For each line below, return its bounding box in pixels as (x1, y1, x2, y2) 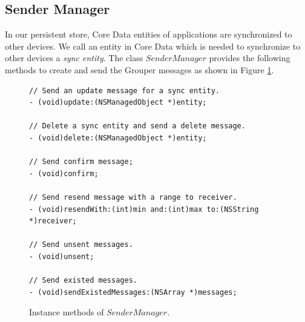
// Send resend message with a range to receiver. (29, 192, 237, 202)
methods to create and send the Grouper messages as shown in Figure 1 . (5, 63, 274, 76)
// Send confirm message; (29, 157, 133, 166)
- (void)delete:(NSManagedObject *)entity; (29, 133, 207, 142)
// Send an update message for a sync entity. (29, 86, 220, 95)
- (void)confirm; (29, 169, 99, 178)
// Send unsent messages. (29, 240, 133, 249)
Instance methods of (29, 306, 104, 318)
